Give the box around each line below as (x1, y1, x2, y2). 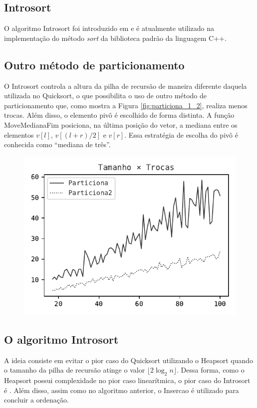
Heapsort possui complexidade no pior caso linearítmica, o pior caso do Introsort (4, 375, 251, 385)
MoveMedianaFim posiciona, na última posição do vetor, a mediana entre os (4, 119, 238, 130)
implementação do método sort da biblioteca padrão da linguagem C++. (4, 32, 227, 43)
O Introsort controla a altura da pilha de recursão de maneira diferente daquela (4, 80, 247, 91)
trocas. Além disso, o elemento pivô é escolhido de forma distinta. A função (4, 110, 235, 120)
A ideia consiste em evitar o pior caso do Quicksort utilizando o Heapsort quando (4, 355, 254, 365)
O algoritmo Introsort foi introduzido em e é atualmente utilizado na (4, 23, 215, 33)
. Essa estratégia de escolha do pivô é (124, 129, 238, 140)
